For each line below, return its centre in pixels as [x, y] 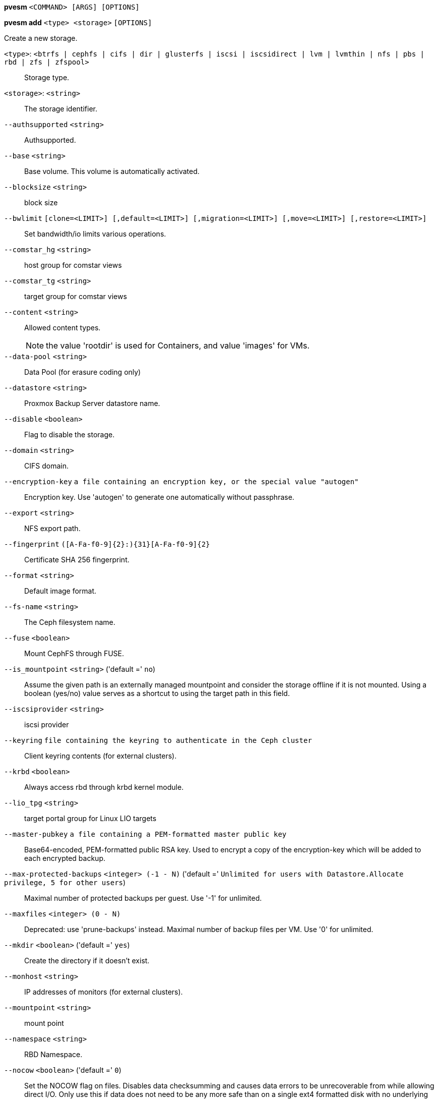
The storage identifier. [61, 109]
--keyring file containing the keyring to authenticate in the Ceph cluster [158, 740]
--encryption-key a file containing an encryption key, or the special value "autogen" [181, 482]
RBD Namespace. [53, 1054]
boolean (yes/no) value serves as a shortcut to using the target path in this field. [157, 693]
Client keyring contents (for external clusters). [101, 756]
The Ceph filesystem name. [70, 622]
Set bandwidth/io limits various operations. [95, 234]
